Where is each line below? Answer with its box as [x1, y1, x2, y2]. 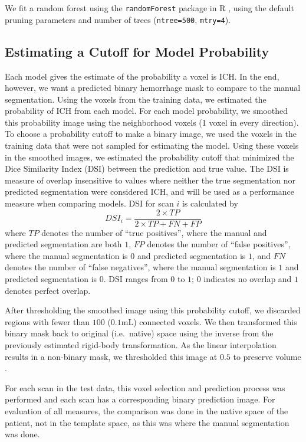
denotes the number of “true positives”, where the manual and [41, 226, 267, 238]
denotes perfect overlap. [5, 284, 91, 296]
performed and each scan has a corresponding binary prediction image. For [5, 393, 275, 405]
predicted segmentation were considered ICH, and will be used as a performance [5, 185, 294, 198]
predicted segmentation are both [5, 238, 122, 250]
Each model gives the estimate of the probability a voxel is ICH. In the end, [5, 70, 279, 82]
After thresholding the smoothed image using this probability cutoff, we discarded [5, 304, 301, 316]
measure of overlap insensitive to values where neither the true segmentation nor [5, 173, 295, 186]
